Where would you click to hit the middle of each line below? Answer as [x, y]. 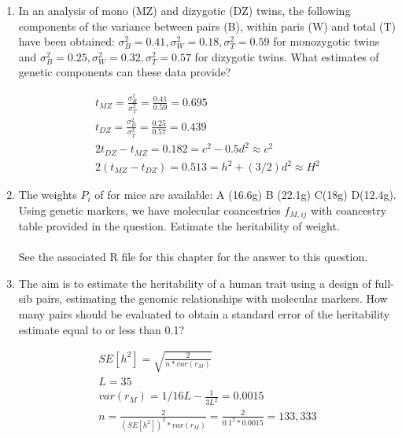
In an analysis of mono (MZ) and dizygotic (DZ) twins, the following [184, 10]
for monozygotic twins [326, 41]
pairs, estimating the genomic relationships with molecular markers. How [212, 298]
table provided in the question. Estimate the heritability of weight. [179, 226]
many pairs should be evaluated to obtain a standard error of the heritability [204, 314]
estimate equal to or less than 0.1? [101, 329]
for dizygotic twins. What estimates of [287, 56]
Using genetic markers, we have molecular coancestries [149, 210]
